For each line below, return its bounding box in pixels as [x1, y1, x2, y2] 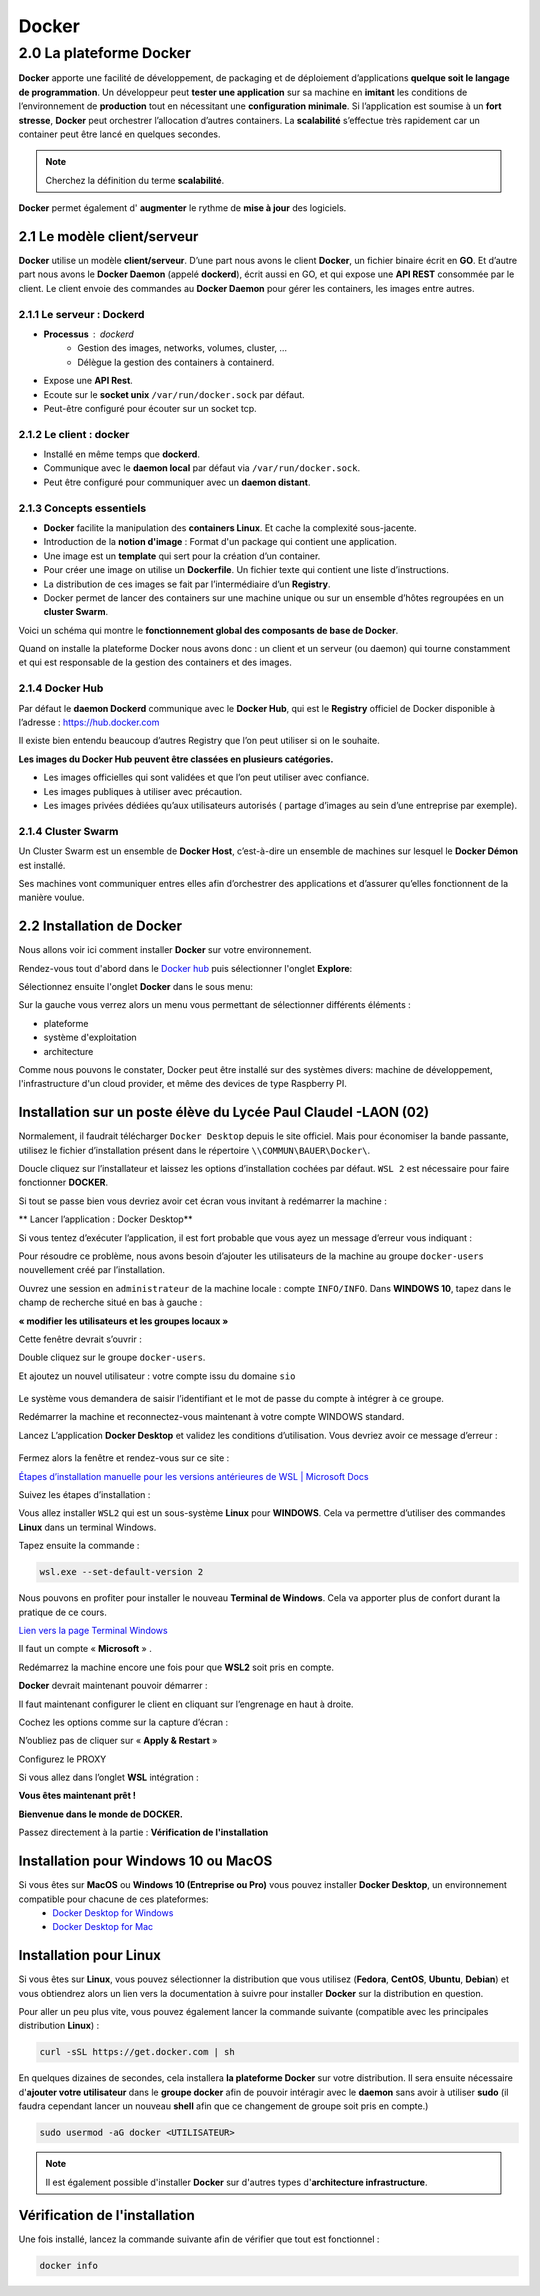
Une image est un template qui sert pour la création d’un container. [43, 550, 321, 562]
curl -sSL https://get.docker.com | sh [39, 2046, 235, 2058]
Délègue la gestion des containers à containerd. [77, 356, 275, 368]
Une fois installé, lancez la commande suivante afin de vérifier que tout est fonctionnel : [18, 2233, 380, 2245]
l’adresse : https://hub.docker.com [18, 716, 160, 729]
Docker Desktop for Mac [52, 1921, 154, 1933]
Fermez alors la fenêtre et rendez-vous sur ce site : [18, 1452, 230, 1464]
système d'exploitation [43, 1031, 137, 1044]
